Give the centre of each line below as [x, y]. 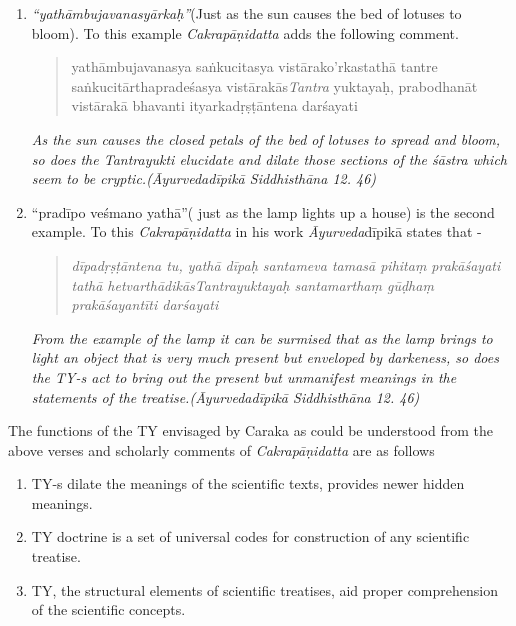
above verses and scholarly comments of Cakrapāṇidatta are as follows [221, 449]
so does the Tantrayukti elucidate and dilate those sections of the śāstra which [269, 158]
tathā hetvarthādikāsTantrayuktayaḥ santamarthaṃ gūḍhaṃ [252, 284]
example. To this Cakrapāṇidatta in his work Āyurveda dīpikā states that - [256, 231]
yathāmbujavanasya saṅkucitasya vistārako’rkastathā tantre [254, 66]
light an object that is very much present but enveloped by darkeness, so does [265, 357]
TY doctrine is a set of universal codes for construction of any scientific [250, 536]
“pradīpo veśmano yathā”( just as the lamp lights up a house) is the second [263, 211]
